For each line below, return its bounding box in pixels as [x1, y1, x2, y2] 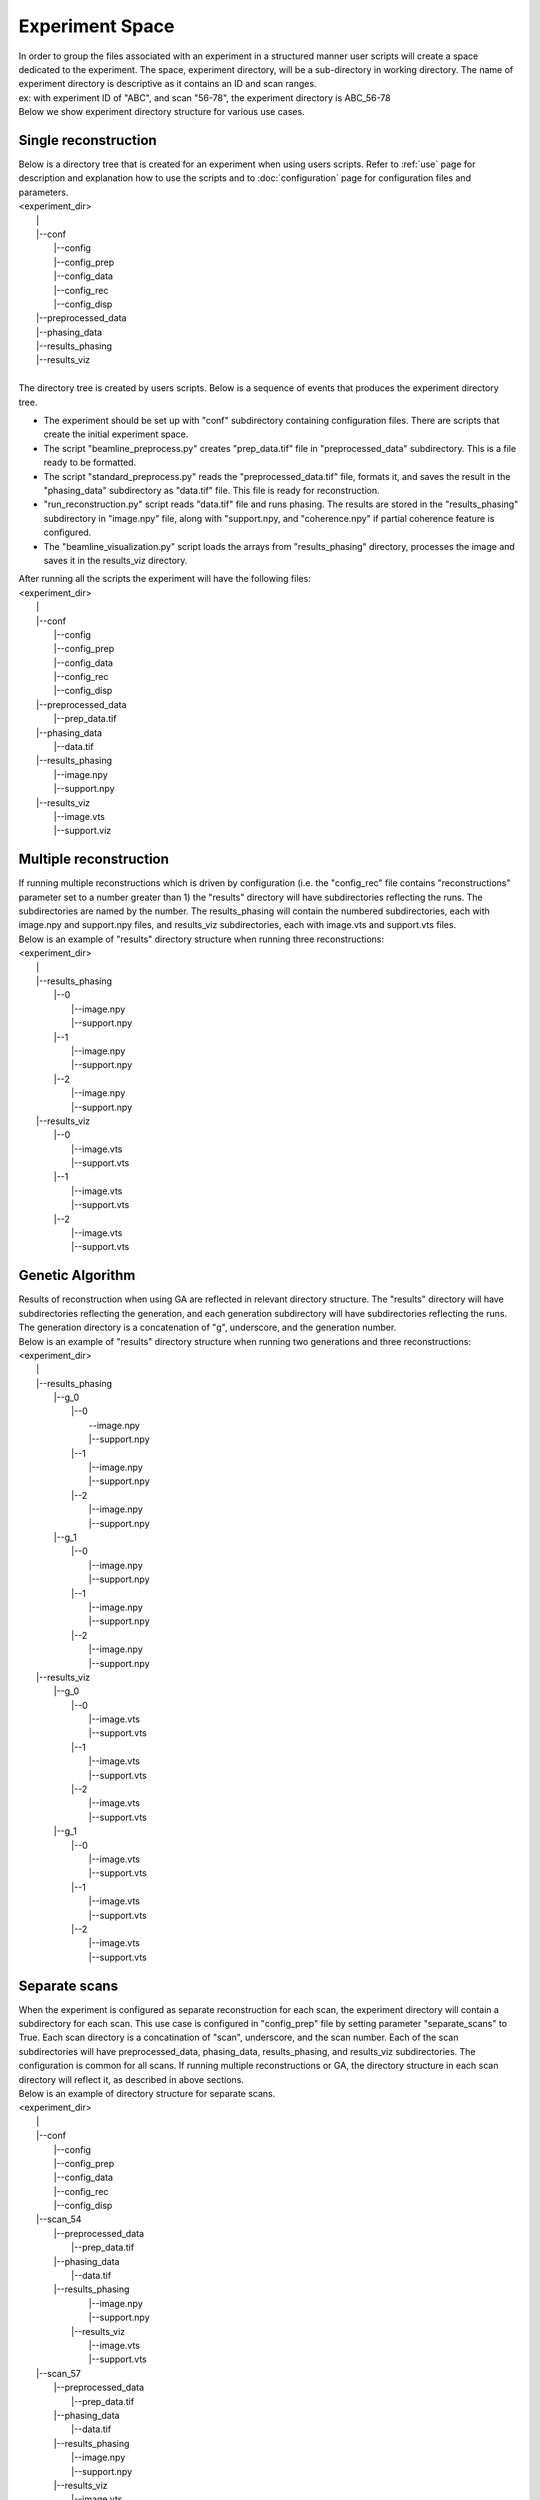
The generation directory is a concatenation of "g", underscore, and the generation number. [18, 1321, 397, 1334]
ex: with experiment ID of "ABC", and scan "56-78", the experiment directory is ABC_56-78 [18, 91, 392, 104]
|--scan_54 [36, 2213, 82, 2225]
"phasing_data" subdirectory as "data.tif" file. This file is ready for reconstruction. [43, 485, 380, 496]
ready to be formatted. [43, 456, 137, 469]
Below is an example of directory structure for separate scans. [18, 2087, 276, 2099]
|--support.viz [53, 825, 112, 837]
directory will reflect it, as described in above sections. [18, 2073, 245, 2085]
